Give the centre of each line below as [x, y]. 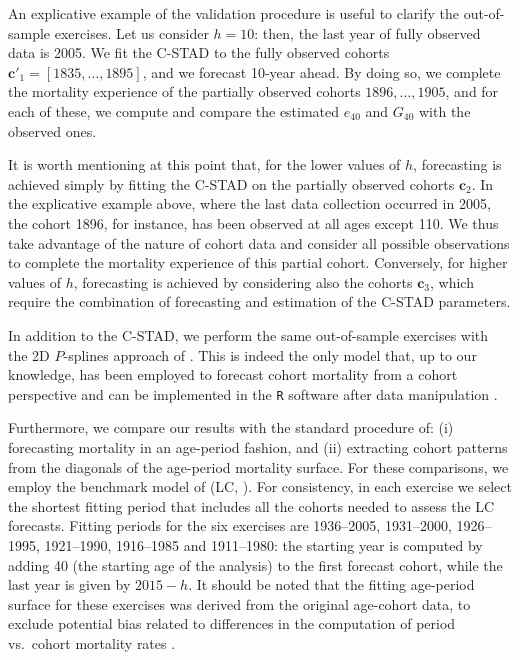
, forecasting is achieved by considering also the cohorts [243, 281]
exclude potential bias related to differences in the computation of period [232, 623]
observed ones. [52, 130]
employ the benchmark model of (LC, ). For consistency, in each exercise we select [260, 486]
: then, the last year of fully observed [367, 32]
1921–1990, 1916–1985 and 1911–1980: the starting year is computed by [263, 544]
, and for [472, 91]
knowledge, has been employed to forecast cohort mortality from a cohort [233, 374]
